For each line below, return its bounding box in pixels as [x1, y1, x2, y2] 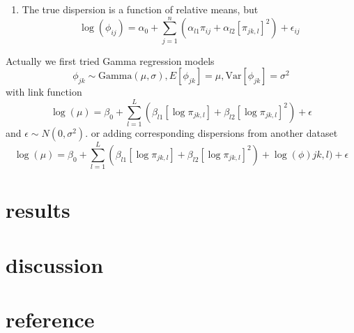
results [6, 195, 70, 224]
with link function [6, 84, 82, 99]
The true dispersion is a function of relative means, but [22, 2, 259, 16]
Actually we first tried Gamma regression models [6, 53, 215, 68]
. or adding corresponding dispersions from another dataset [85, 126, 338, 140]
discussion [6, 250, 104, 279]
